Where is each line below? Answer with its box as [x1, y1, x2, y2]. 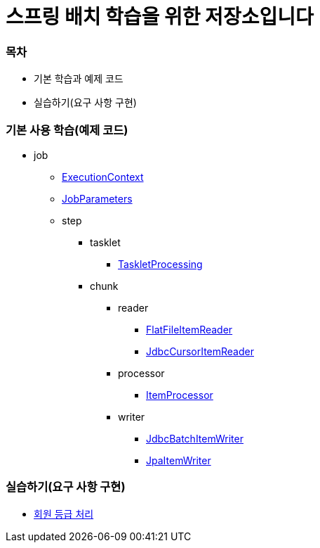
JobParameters [62, 192, 133, 205]
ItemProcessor [146, 388, 213, 401]
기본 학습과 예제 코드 [34, 72, 124, 85]
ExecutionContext [62, 170, 144, 183]
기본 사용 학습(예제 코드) [6, 122, 128, 137]
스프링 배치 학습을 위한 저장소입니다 [6, 5, 314, 29]
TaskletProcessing [118, 257, 203, 270]
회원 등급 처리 [34, 507, 94, 520]
